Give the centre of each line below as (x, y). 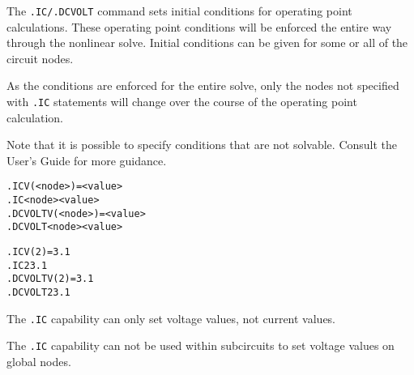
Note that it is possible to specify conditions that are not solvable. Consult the (202, 145)
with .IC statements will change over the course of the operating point (182, 102)
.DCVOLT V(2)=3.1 (50, 279)
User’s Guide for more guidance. (87, 160)
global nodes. (39, 362)
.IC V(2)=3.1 (38, 252)
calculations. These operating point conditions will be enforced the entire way (199, 26)
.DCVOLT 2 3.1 (38, 293)
